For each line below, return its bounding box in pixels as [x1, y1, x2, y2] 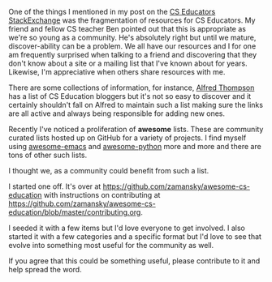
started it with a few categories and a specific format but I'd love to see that [8, 232, 262, 241]
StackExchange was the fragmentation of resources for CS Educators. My [8, 15, 256, 25]
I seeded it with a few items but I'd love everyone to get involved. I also [8, 223, 245, 233]
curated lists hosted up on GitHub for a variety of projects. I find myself [8, 133, 247, 143]
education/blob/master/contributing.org [8, 207, 141, 217]
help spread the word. [8, 265, 83, 274]
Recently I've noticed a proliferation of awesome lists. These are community [8, 125, 264, 134]
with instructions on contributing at [43, 190, 161, 199]
